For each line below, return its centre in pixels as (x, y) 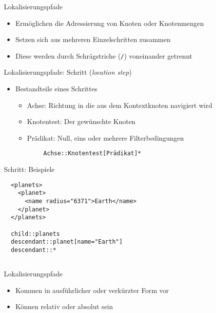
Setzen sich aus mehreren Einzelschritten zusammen (93, 39)
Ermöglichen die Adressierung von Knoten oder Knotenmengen (110, 23)
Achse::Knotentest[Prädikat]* (92, 154)
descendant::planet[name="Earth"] (67, 242)
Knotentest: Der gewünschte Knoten (81, 121)
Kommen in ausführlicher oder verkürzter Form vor (92, 290)
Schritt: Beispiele (29, 169)
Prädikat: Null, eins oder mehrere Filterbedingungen (106, 137)
